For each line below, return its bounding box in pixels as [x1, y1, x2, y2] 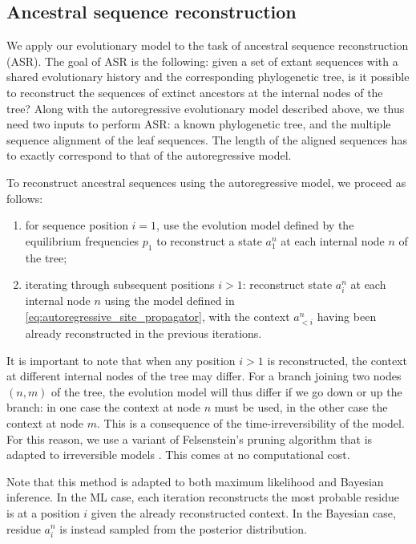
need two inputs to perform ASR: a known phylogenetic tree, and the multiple [6, 116, 391, 132]
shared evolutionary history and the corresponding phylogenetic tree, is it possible [6, 68, 410, 85]
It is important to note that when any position [6, 351, 236, 368]
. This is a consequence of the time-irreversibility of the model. [97, 415, 405, 431]
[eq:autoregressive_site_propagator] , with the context [25, 307, 290, 324]
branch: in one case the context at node [6, 399, 200, 416]
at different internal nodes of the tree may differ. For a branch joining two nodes [6, 367, 402, 384]
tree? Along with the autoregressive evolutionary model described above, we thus [6, 99, 405, 116]
